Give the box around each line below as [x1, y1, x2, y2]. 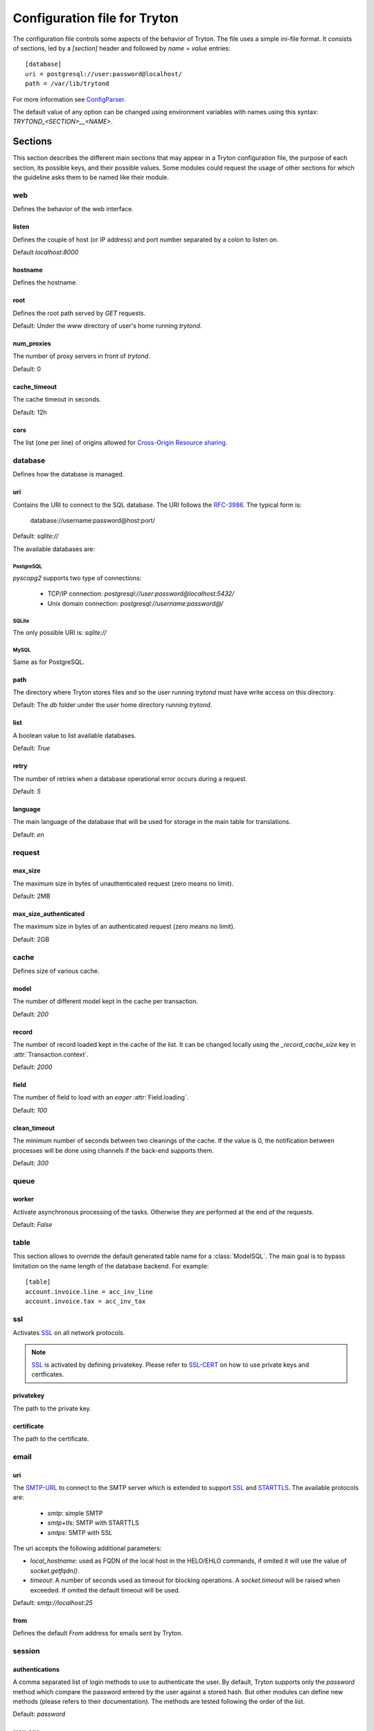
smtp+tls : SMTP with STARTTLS [47, 1518, 140, 1527]
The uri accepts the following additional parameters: [12, 1544, 162, 1552]
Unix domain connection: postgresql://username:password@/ [47, 599, 224, 607]
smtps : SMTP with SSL [47, 1528, 113, 1536]
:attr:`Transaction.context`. [12, 1050, 89, 1059]
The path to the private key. [12, 1404, 91, 1412]
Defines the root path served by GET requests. [12, 309, 146, 317]
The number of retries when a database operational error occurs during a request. [12, 774, 247, 782]
